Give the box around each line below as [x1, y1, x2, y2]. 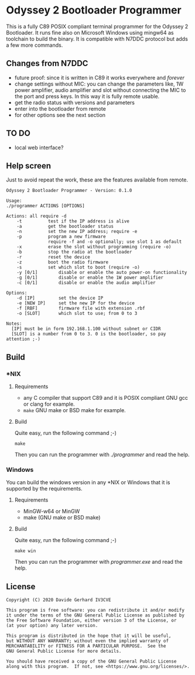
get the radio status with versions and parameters [14, 99, 135, 106]
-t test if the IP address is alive [16, 218, 130, 224]
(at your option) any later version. [6, 623, 98, 629]
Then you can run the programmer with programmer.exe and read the [14, 558, 183, 566]
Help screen [6, 160, 52, 170]
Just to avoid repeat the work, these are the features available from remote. [6, 176, 189, 183]
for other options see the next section [14, 111, 106, 118]
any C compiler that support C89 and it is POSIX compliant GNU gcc [23, 395, 189, 402]
